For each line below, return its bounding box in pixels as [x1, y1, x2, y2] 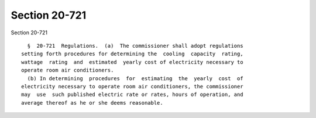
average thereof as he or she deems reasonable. [21, 99, 163, 106]
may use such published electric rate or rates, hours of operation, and [21, 91, 243, 98]
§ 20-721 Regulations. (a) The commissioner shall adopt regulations [27, 42, 243, 49]
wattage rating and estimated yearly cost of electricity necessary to [21, 59, 243, 65]
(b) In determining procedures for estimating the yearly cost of [27, 75, 243, 81]
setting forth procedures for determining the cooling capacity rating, [21, 51, 243, 58]
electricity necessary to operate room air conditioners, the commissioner [21, 83, 243, 90]
